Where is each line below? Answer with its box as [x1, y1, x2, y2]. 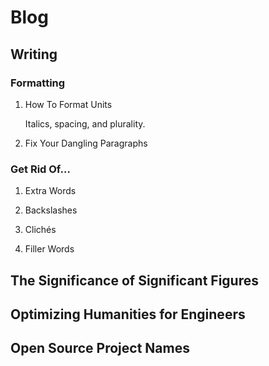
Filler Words [24, 243, 75, 255]
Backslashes [24, 204, 78, 216]
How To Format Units [24, 98, 113, 110]
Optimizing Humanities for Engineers [10, 306, 246, 323]
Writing [10, 46, 58, 63]
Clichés [24, 224, 57, 236]
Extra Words [24, 185, 77, 197]
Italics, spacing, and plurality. [24, 117, 146, 130]
